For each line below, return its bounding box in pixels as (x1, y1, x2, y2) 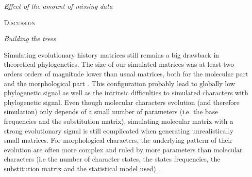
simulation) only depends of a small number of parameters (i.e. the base (4, 106, 218, 117)
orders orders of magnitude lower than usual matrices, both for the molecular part (4, 68, 249, 78)
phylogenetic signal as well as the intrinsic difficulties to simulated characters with (4, 88, 249, 98)
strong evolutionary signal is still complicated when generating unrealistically (4, 125, 234, 135)
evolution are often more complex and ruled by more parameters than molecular (4, 144, 243, 154)
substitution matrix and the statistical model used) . (4, 163, 160, 173)
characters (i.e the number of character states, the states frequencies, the (4, 154, 220, 164)
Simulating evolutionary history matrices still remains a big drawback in (4, 49, 219, 59)
